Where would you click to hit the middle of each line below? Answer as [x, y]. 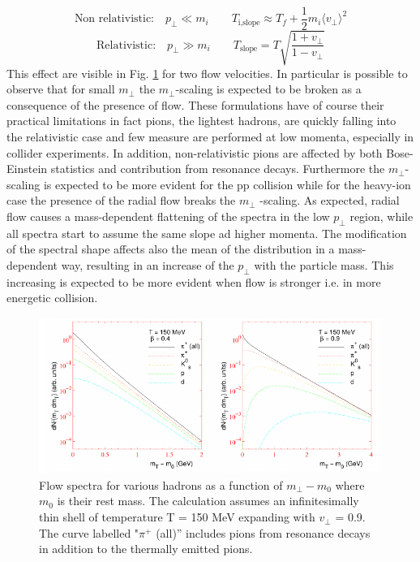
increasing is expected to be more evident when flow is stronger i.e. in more [194, 281]
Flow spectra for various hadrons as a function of [161, 484]
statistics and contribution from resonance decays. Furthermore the [218, 169]
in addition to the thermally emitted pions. [146, 549]
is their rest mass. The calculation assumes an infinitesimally [208, 501]
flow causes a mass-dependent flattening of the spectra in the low [168, 216]
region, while [381, 216]
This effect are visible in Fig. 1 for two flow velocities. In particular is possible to [207, 73]
